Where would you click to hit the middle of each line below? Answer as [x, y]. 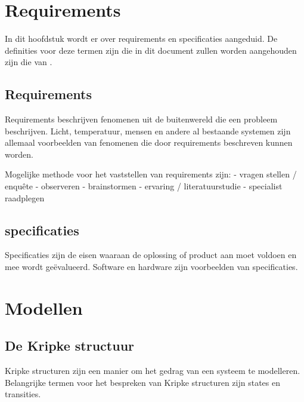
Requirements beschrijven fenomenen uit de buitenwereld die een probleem [141, 119]
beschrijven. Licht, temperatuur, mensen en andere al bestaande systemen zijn [148, 131]
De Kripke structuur [70, 346]
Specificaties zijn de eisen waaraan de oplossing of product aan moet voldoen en [151, 255]
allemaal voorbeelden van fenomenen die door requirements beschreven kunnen [149, 142]
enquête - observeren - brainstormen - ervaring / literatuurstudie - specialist [144, 186]
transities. [23, 394]
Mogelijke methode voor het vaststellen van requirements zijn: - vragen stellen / [151, 174]
